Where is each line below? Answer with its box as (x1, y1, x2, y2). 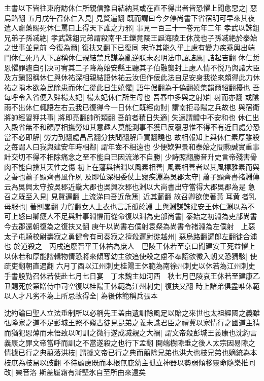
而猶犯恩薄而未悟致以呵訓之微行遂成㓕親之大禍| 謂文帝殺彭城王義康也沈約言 (4, 327, 257, 337)
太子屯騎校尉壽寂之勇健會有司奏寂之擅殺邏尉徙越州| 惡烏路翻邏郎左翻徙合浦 (4, 231, 257, 241)
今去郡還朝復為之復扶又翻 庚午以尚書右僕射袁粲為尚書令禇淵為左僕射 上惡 (4, 221, 255, 232)
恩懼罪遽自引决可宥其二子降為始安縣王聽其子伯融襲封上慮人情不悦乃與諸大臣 (4, 62, 260, 72)
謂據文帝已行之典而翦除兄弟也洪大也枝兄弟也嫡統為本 (79, 347, 257, 358)
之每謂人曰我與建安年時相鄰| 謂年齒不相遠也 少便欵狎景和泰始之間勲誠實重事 (4, 141, 260, 152)
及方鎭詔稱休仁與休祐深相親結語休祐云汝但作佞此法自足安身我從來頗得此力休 (4, 72, 260, 83)
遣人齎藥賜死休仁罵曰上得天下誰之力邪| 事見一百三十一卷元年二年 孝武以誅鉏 (4, 22, 260, 33)
